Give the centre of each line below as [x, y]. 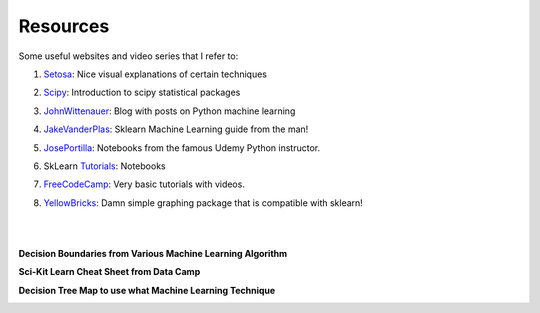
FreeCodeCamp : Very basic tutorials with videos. [144, 184]
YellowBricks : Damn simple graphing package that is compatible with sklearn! [203, 202]
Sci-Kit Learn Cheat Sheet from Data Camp [109, 272]
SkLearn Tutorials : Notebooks [104, 166]
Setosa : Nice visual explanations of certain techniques [155, 74]
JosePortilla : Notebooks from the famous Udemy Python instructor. [182, 147]
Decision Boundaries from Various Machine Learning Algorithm [153, 253]
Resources [64, 26]
